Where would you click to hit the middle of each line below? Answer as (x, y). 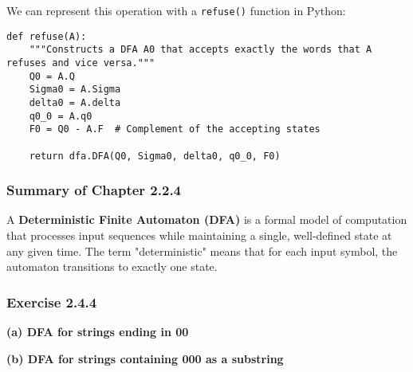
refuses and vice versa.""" (81, 63)
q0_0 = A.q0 (61, 116)
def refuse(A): (47, 36)
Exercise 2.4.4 (52, 302)
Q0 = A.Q (52, 76)
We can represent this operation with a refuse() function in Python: (176, 10)
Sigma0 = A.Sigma (75, 90)
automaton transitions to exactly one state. (112, 266)
